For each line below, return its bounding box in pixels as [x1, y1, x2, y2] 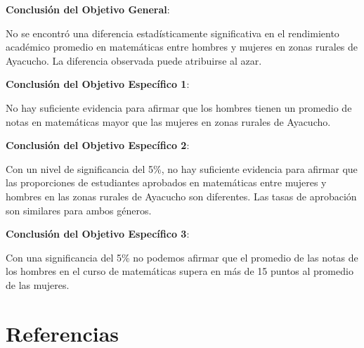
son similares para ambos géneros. [6, 202, 152, 217]
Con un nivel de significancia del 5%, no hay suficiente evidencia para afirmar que [6, 161, 358, 176]
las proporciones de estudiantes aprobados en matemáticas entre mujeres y [6, 175, 327, 190]
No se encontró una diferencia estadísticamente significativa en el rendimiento [6, 25, 339, 40]
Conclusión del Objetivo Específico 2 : [6, 138, 190, 153]
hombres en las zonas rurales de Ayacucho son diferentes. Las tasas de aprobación [6, 188, 357, 203]
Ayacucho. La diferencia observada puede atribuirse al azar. [6, 53, 262, 67]
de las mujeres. [6, 277, 70, 292]
